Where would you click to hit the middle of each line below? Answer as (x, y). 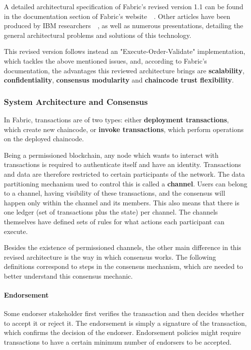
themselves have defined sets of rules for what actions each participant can (114, 221)
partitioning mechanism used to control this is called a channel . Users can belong (126, 183)
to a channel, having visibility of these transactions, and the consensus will (115, 193)
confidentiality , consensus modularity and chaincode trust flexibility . (119, 80)
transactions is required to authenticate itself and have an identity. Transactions (123, 164)
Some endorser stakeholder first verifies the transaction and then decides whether (124, 313)
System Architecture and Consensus (76, 101)
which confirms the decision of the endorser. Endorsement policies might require (123, 332)
